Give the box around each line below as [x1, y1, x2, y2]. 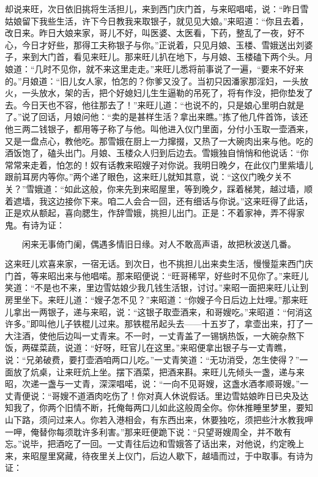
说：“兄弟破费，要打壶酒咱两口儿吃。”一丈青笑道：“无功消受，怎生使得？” [5, 353, 300, 366]
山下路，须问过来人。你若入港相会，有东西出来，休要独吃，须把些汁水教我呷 [5, 413, 313, 426]
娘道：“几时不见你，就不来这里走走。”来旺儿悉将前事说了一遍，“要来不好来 [5, 62, 304, 75]
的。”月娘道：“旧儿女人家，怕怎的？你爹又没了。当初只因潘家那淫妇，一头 [5, 74, 300, 87]
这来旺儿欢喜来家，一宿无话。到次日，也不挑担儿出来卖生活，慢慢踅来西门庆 [5, 257, 313, 270]
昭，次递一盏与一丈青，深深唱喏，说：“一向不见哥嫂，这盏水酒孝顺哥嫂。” [5, 377, 300, 390]
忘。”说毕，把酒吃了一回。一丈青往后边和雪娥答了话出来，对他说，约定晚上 [5, 437, 305, 450]
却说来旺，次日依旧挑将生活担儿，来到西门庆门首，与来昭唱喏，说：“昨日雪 [5, 2, 309, 15]
